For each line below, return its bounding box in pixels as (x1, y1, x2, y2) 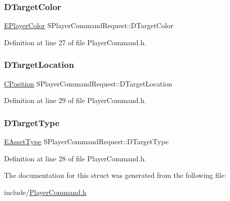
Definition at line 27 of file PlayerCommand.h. (4, 37, 147, 47)
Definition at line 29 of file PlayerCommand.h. (4, 95, 147, 106)
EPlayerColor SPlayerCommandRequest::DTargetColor (4, 20, 173, 31)
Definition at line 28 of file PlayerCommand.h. (4, 153, 147, 163)
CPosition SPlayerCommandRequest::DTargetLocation (4, 78, 172, 88)
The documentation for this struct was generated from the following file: (4, 170, 226, 180)
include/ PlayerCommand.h (4, 186, 86, 197)
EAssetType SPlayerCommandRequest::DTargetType (4, 136, 169, 147)
